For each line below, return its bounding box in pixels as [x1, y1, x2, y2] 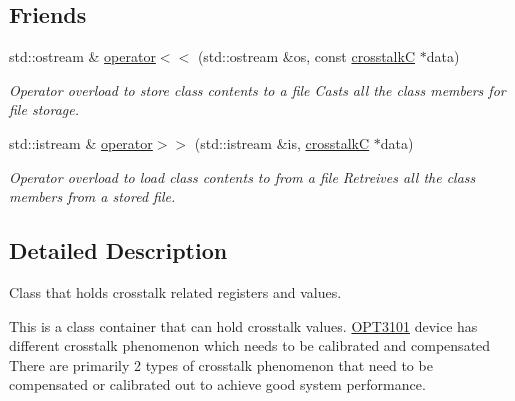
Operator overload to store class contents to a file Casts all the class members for [9, 79, 506, 100]
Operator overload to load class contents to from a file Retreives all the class [9, 166, 476, 187]
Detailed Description [9, 235, 228, 266]
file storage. [9, 99, 79, 120]
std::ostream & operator [9, 46, 156, 67]
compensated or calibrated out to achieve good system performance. [9, 374, 426, 395]
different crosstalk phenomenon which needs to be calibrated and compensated [9, 335, 491, 356]
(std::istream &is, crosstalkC [194, 132, 370, 153]
